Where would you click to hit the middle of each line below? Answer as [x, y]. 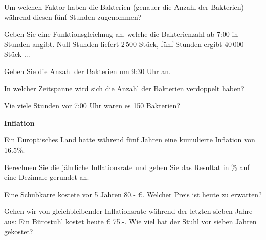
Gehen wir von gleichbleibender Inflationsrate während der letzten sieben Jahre [128, 211]
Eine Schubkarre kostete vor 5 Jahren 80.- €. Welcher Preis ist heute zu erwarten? [133, 194]
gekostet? [19, 231]
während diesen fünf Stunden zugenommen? [73, 17]
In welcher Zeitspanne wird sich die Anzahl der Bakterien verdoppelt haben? [124, 88]
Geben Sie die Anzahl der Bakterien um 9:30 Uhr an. [87, 71]
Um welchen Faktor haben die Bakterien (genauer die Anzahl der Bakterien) [124, 7]
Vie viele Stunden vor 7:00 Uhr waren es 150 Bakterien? [92, 105]
